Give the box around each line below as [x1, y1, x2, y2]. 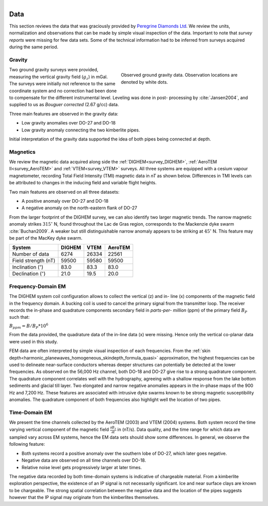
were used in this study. [9, 339, 58, 345]
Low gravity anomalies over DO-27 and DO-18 [21, 120, 116, 126]
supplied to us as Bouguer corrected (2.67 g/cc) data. [9, 102, 119, 108]
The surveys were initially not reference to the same [9, 81, 116, 87]
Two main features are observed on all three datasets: [9, 189, 120, 195]
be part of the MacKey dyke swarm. [9, 235, 83, 241]
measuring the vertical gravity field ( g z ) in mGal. [9, 74, 108, 81]
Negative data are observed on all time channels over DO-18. [21, 457, 146, 463]
